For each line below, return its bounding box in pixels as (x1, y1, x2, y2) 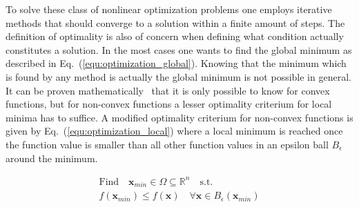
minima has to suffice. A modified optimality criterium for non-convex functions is (6, 110, 353, 124)
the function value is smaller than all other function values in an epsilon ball (6, 137, 329, 151)
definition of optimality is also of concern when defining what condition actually (6, 29, 344, 43)
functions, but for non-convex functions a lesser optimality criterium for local (6, 97, 332, 111)
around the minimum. (6, 150, 98, 165)
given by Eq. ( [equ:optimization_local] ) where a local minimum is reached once (6, 124, 343, 138)
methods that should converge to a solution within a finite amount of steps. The (6, 15, 345, 30)
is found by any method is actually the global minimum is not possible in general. (6, 69, 351, 83)
